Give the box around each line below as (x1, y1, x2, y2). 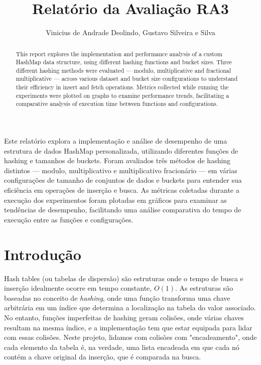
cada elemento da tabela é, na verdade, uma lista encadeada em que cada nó (4, 341, 239, 352)
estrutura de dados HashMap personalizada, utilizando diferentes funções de (4, 145, 238, 156)
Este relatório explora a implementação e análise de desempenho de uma (4, 136, 227, 146)
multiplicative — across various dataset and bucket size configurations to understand (16, 74, 238, 83)
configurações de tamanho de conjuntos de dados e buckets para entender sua (4, 175, 242, 185)
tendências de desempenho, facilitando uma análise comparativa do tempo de (4, 204, 241, 215)
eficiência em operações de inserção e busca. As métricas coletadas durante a (4, 185, 239, 195)
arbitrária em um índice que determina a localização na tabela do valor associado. (4, 302, 256, 313)
